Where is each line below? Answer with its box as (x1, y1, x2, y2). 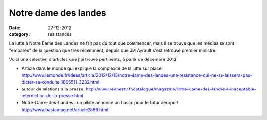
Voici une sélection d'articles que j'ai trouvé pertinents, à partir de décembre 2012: (9, 57, 178, 62)
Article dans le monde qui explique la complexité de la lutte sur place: (21, 65, 163, 71)
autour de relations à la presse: (21, 86, 85, 92)
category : (9, 31, 30, 37)
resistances (48, 31, 72, 37)
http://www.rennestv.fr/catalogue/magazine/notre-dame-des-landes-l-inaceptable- (86, 86, 257, 92)
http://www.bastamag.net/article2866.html (21, 106, 109, 113)
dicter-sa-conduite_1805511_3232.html (21, 79, 100, 85)
